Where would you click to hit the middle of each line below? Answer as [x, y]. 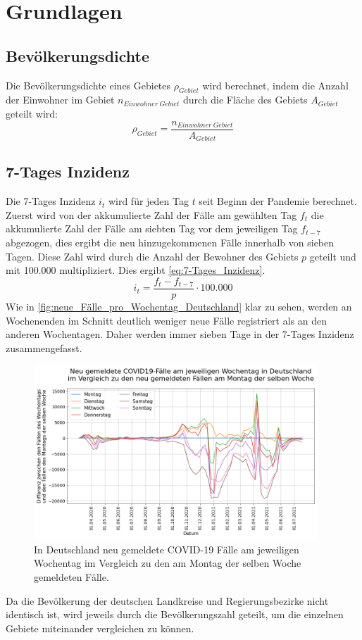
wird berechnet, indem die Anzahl [275, 85]
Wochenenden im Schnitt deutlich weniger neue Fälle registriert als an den [166, 320]
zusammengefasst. [44, 347]
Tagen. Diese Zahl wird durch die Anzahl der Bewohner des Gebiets [152, 256]
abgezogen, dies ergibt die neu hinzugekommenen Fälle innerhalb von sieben [170, 243]
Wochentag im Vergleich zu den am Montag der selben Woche [168, 563]
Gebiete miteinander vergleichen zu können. [100, 628]
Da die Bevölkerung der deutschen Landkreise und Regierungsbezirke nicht [167, 600]
